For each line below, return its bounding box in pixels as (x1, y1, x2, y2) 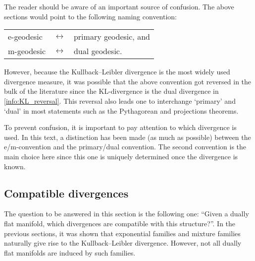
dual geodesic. (73, 45, 122, 57)
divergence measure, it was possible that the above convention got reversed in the (4, 76, 252, 86)
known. (4, 161, 26, 171)
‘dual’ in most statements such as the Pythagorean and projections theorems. (4, 105, 239, 116)
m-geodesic (8, 45, 46, 57)
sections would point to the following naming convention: (4, 11, 177, 21)
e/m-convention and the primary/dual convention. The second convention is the (4, 141, 247, 152)
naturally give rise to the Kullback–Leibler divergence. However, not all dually (4, 238, 242, 248)
